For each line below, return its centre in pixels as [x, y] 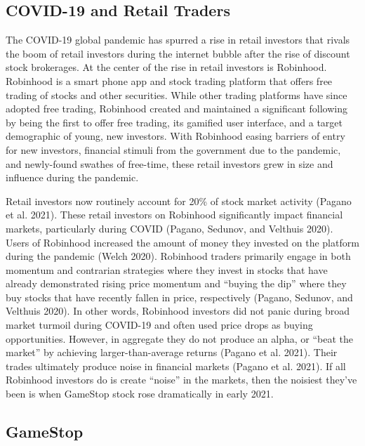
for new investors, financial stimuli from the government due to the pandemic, [173, 149]
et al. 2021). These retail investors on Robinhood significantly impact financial [174, 215]
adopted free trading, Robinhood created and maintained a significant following [177, 109]
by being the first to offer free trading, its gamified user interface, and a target [174, 122]
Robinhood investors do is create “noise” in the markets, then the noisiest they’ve [181, 380]
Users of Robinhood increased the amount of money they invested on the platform [182, 242]
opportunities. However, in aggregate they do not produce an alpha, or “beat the [179, 338]
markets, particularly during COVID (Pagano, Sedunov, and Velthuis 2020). [170, 228]
